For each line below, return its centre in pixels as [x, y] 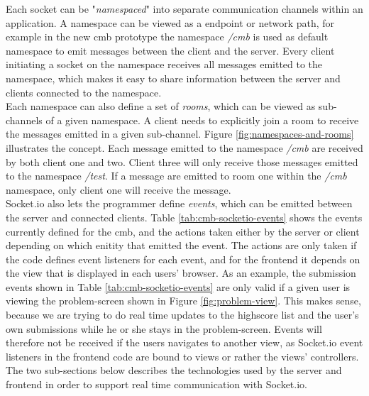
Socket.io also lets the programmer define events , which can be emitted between [179, 203]
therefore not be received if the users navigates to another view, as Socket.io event [184, 342]
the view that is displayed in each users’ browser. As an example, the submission [181, 273]
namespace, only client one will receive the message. [119, 189]
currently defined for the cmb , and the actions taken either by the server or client [183, 231]
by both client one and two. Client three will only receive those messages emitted [182, 161]
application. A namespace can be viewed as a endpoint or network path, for [170, 22]
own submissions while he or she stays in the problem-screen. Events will [164, 328]
